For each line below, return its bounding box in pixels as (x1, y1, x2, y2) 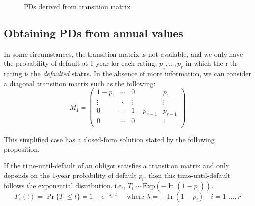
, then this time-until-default (144, 170, 230, 180)
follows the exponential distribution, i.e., (4, 180, 126, 190)
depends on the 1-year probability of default (4, 170, 137, 180)
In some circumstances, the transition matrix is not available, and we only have (4, 48, 243, 59)
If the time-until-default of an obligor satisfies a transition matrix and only (4, 160, 229, 171)
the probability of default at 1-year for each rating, (4, 58, 157, 68)
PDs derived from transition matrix (24, 1, 131, 11)
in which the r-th (185, 58, 237, 68)
